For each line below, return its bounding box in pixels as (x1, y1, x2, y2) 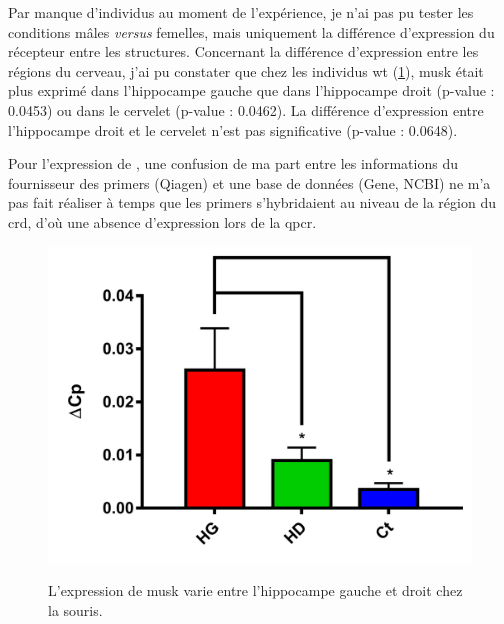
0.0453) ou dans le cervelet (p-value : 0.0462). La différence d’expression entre (8, 99, 484, 120)
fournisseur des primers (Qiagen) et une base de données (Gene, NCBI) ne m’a (8, 172, 491, 193)
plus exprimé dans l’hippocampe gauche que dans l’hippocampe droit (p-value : (8, 80, 495, 101)
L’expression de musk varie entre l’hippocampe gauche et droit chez (48, 580, 463, 601)
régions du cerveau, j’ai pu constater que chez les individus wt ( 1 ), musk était (8, 60, 484, 81)
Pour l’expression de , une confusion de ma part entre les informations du (8, 153, 458, 174)
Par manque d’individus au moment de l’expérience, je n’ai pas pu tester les (8, 2, 474, 22)
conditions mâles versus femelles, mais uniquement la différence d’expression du (8, 21, 495, 42)
